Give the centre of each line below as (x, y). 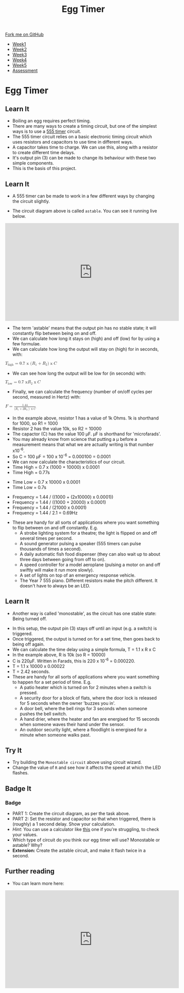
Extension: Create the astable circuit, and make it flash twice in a (79, 850)
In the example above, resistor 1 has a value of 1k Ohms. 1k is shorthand (86, 418)
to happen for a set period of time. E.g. (52, 682)
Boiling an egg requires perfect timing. (51, 121)
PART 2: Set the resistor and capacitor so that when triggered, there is (84, 819)
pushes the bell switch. (43, 714)
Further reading (30, 871)
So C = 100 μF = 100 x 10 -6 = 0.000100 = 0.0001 (61, 456)
